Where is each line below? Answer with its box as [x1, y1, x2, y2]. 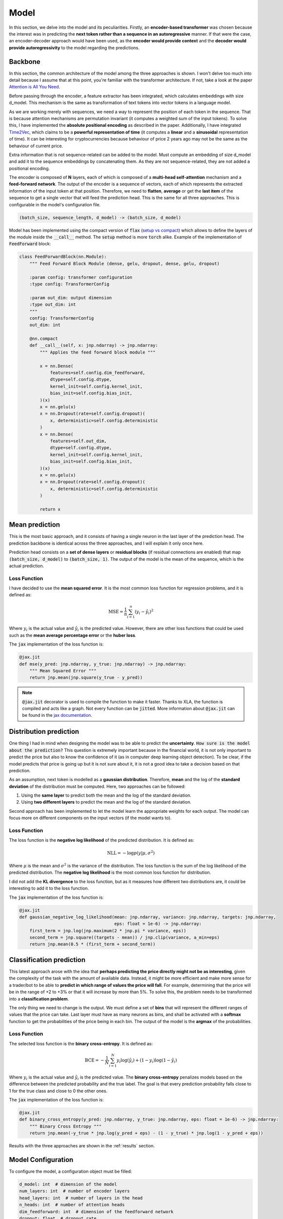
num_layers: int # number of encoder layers [19, 1188, 130, 1194]
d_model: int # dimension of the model [19, 1181, 117, 1187]
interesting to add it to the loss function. [9, 885, 89, 891]
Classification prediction [9, 956, 86, 964]
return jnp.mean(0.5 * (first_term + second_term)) [29, 942, 156, 947]
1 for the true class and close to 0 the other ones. [9, 1088, 108, 1094]
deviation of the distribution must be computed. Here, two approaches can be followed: [9, 783, 186, 789]
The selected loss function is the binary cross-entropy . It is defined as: [9, 1041, 153, 1046]
